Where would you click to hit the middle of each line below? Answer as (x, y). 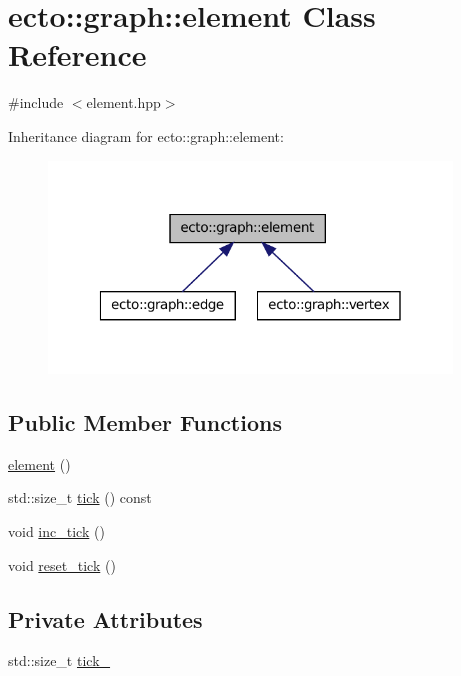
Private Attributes (105, 618)
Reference (77, 54)
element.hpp (123, 102)
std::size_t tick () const (80, 497)
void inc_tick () (56, 531)
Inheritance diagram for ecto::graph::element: (146, 135)
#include (36, 102)
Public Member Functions (145, 422)
